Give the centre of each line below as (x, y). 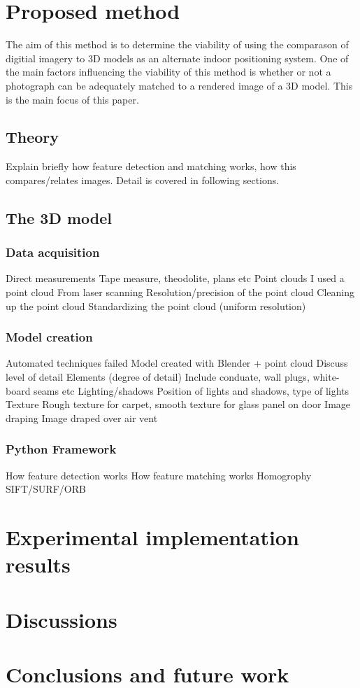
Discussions (62, 619)
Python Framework (61, 449)
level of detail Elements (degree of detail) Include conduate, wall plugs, (158, 377)
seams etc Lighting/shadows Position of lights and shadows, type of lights (192, 390)
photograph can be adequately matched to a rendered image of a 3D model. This (179, 85)
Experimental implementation (152, 537)
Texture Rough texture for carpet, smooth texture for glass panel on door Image (178, 404)
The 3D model (59, 217)
